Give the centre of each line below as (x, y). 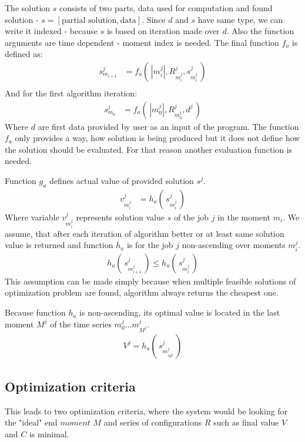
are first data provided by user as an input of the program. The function (168, 126)
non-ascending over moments (234, 245)
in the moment (244, 217)
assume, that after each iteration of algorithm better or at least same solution (145, 233)
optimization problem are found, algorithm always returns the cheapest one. (142, 292)
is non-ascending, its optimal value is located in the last (180, 312)
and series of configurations (153, 422)
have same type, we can (240, 19)
